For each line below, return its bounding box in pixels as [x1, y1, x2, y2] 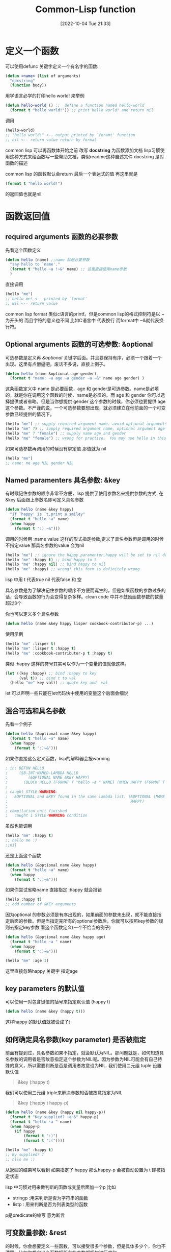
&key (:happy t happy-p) [17, 1100, 69, 1106]
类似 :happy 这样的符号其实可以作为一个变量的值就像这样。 [5, 660, 129, 667]
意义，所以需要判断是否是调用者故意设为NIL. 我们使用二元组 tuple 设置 [14, 1063, 162, 1068]
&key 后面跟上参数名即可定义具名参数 [5, 497, 84, 503]
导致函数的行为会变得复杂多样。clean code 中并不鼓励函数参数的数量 [18, 594, 164, 600]
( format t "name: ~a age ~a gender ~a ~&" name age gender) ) [10, 376, 145, 381]
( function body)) [10, 83, 47, 88]
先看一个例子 [5, 721, 32, 727]
